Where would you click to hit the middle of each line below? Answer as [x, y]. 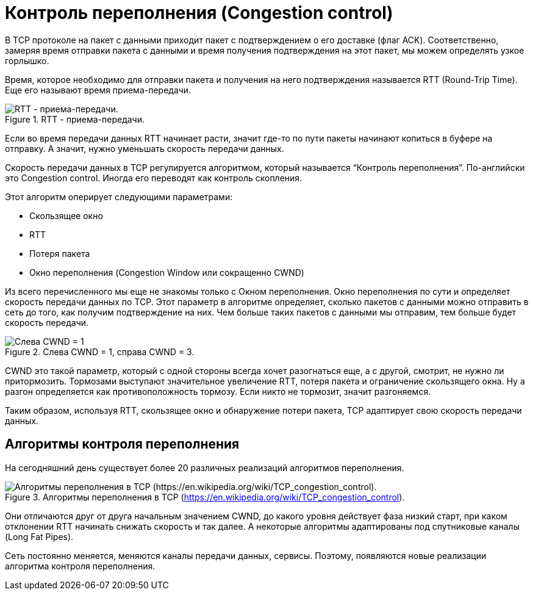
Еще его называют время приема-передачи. [98, 90]
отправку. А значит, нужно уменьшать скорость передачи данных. [145, 148]
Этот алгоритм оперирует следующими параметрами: [119, 197]
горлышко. [27, 60]
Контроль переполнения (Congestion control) [199, 13]
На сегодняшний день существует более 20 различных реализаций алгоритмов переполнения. [205, 467]
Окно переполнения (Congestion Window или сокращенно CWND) [167, 272]
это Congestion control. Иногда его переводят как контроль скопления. [154, 178]
